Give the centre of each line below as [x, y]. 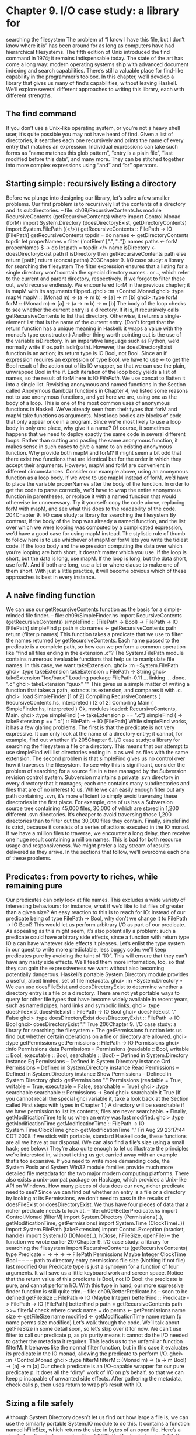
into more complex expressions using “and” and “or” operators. [82, 165]
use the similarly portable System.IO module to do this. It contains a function [98, 1424]
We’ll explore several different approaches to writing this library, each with [95, 89]
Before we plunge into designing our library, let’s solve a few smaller [88, 198]
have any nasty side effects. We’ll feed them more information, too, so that [95, 962]
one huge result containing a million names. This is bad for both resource [94, 840]
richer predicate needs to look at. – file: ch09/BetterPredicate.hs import [92, 1211]
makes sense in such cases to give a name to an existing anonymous [89, 447]
